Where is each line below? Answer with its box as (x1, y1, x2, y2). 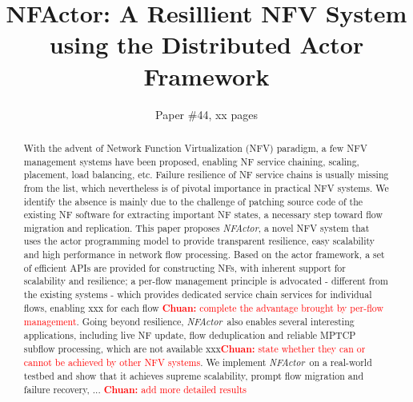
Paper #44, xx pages (155, 105, 258, 122)
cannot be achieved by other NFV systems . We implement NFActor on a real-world (23, 356, 372, 369)
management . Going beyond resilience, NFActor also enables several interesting (23, 315, 355, 328)
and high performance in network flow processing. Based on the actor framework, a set (23, 248, 385, 261)
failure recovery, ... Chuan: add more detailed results (23, 382, 247, 396)
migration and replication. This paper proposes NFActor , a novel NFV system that (23, 221, 370, 234)
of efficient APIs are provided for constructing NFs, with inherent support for (23, 261, 346, 274)
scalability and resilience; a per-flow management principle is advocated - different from (23, 274, 388, 288)
